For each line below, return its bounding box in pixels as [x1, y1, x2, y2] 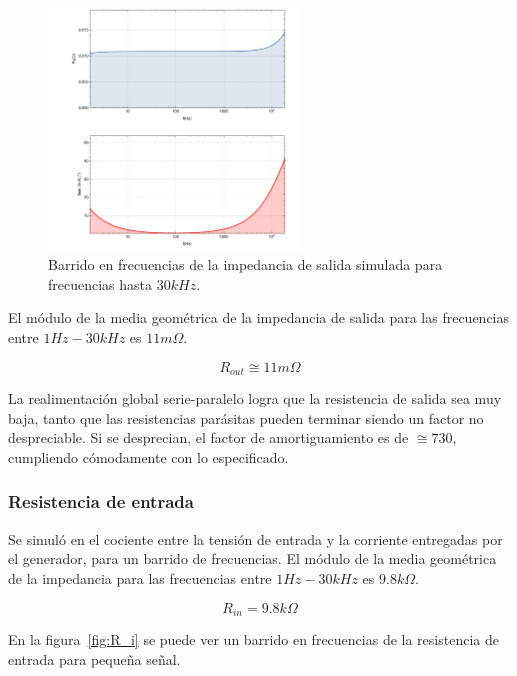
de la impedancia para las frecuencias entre [8, 567, 272, 588]
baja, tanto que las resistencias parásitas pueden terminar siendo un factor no [8, 407, 484, 428]
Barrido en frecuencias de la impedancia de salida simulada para [48, 254, 443, 275]
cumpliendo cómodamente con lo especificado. [8, 446, 289, 467]
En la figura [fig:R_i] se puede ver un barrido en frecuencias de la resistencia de [8, 628, 499, 649]
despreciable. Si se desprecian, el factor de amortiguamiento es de [8, 427, 409, 448]
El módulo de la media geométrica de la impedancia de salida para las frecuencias [8, 307, 510, 328]
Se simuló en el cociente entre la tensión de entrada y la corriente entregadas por [8, 528, 503, 549]
